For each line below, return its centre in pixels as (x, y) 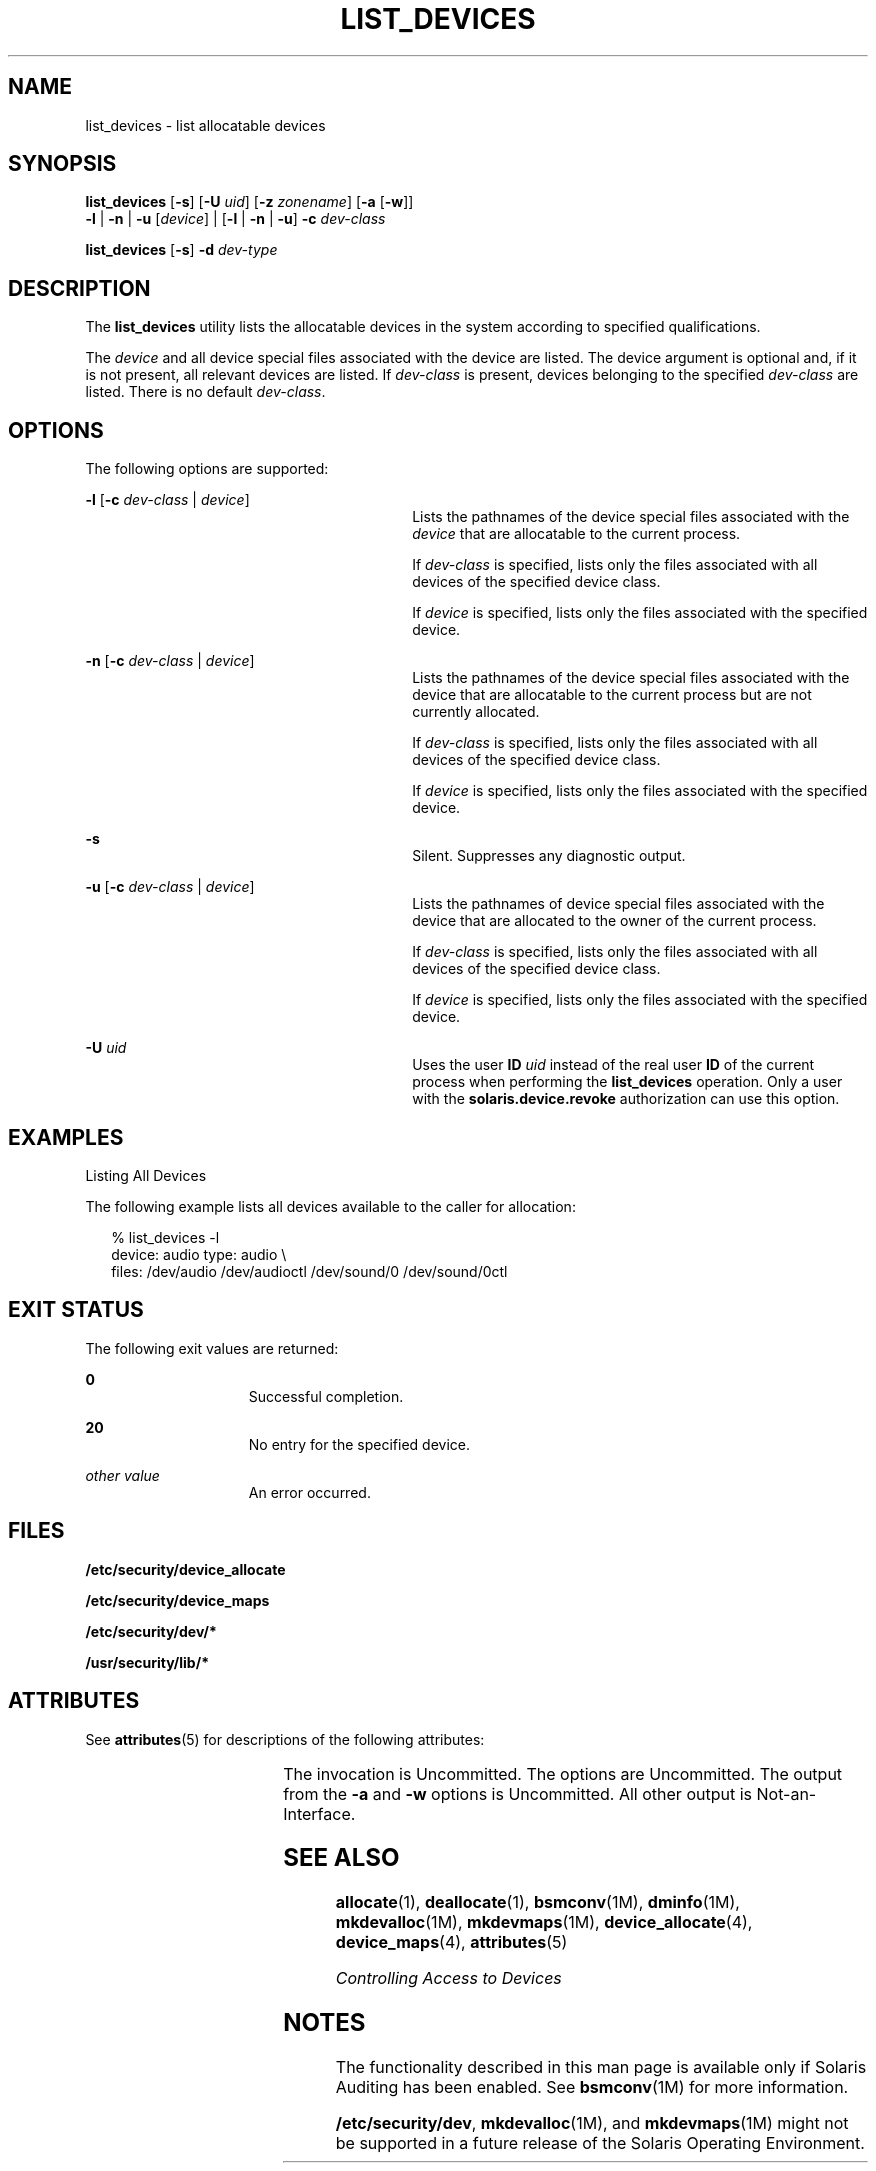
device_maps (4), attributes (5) (451, 1942)
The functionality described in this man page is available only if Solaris (601, 2067)
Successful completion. (326, 1396)
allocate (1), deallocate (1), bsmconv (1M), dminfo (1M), (537, 1902)
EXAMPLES (66, 1137)
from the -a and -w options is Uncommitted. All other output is (517, 1793)
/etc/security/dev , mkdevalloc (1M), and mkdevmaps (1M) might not (592, 2123)
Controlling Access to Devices (448, 1978)
